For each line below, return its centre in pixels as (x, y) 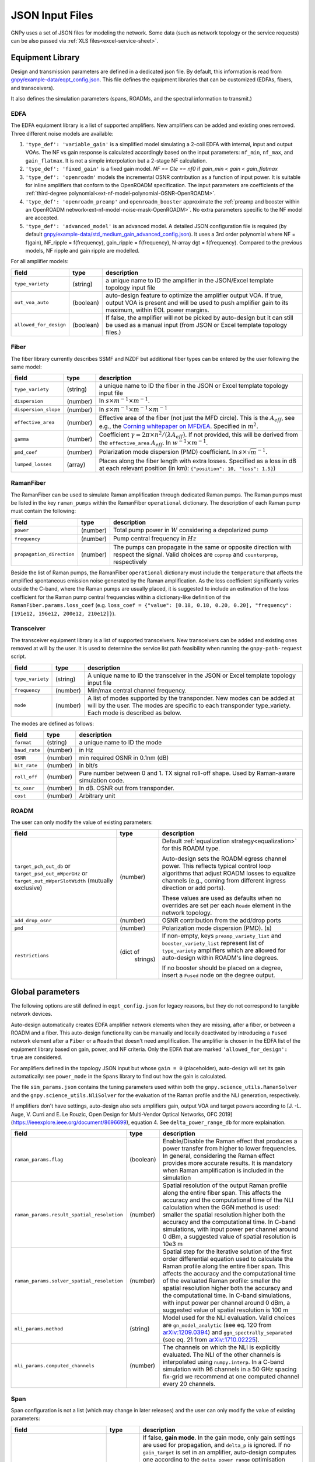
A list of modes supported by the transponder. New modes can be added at (191, 698)
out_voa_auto (32, 303)
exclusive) (28, 888)
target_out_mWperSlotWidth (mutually (64, 881)
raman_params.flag (39, 1159)
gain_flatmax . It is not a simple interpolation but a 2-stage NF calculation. (116, 160)
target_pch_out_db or (42, 866)
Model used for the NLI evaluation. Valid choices (229, 1318)
